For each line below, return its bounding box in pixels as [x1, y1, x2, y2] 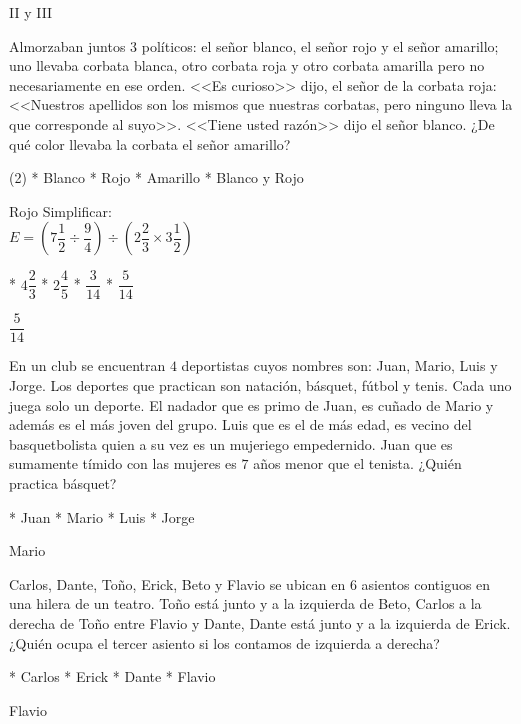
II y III [9, 2, 53, 22]
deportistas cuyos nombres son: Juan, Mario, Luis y [181, 355, 498, 376]
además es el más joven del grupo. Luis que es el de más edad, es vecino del [9, 414, 472, 435]
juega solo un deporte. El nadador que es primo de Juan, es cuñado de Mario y [9, 394, 494, 415]
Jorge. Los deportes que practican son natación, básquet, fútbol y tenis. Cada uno [9, 375, 512, 396]
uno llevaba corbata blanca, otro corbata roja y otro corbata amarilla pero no [9, 55, 485, 76]
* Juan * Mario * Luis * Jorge [9, 506, 195, 527]
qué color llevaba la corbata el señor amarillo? [9, 133, 291, 154]
